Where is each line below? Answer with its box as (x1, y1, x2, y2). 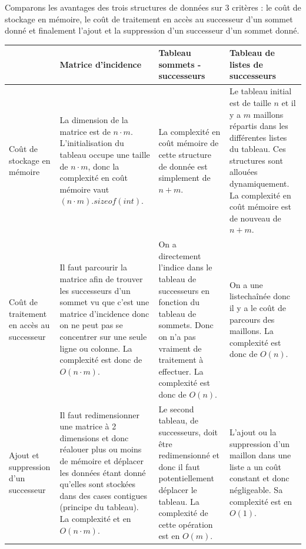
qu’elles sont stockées (59, 478, 136, 490)
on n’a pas (158, 330, 196, 343)
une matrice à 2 (59, 420, 117, 432)
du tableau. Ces (229, 143, 286, 155)
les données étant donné (59, 466, 146, 478)
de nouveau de (229, 211, 281, 224)
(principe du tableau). (59, 501, 139, 513)
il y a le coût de (229, 302, 286, 314)
